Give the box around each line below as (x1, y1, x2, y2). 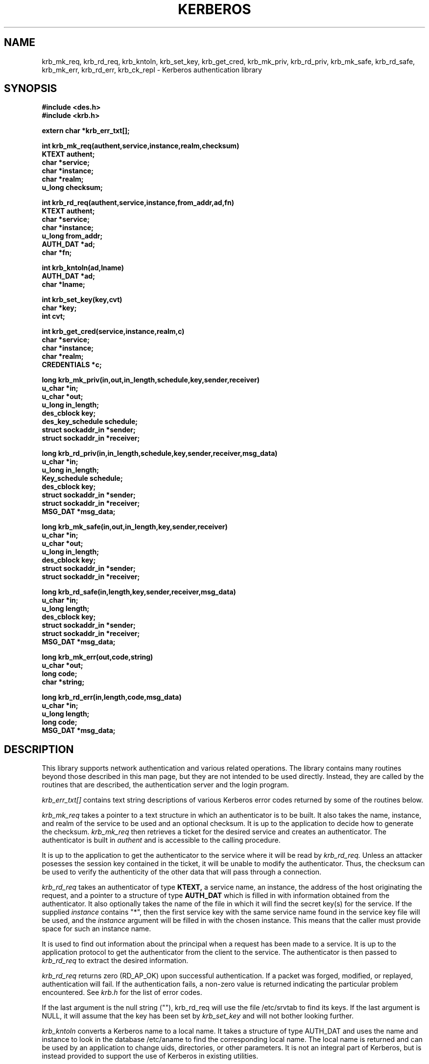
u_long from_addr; (42, 232, 103, 240)
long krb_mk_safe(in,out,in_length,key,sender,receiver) (42, 522, 228, 531)
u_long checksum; (42, 183, 103, 192)
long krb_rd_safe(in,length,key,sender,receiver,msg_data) (42, 588, 236, 596)
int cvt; (42, 312, 65, 321)
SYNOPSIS (4, 82, 57, 95)
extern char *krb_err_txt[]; (42, 126, 130, 135)
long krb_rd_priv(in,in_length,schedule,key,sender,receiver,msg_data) (42, 449, 278, 458)
